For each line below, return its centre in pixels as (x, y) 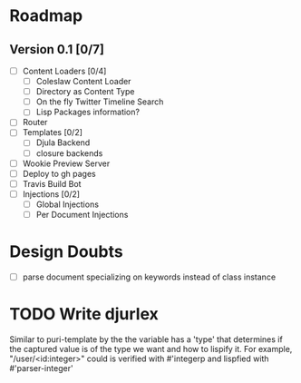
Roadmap (46, 16)
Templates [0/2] (53, 133)
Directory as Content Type (85, 92)
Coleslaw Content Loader (83, 82)
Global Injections (68, 204)
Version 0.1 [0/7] (57, 49)
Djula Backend (63, 142)
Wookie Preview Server (66, 163)
